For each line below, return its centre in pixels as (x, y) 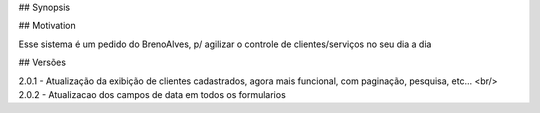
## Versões (42, 62)
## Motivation (47, 26)
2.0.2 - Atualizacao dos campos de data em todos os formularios (152, 94)
